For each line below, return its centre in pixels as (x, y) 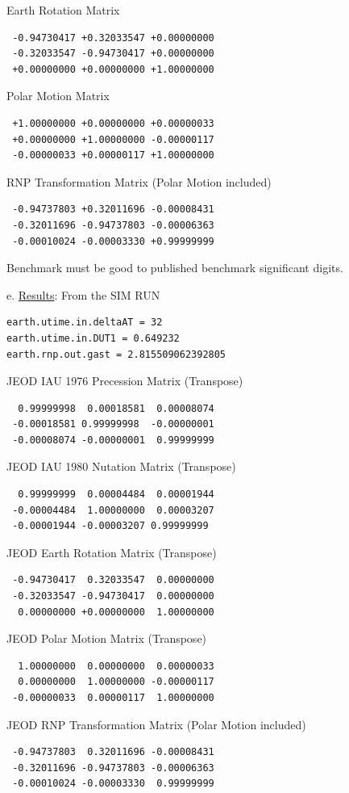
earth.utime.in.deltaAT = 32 (85, 323)
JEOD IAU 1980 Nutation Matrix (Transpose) (121, 466)
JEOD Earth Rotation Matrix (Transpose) (112, 552)
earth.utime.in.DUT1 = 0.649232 (93, 338)
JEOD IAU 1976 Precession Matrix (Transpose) (125, 381)
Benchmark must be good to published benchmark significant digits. (175, 268)
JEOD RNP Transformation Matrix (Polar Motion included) (156, 724)
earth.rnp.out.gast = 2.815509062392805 (116, 354)
